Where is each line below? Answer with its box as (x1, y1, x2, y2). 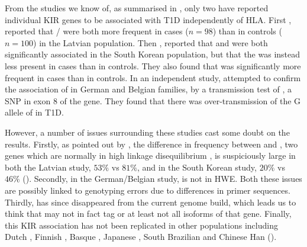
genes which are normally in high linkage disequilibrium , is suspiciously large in (5, 149, 296, 162)
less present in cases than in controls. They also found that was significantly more (5, 59, 301, 72)
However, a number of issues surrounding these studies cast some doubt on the (5, 126, 290, 138)
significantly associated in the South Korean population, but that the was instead (5, 48, 300, 60)
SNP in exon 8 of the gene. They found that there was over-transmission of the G (5, 94, 301, 107)
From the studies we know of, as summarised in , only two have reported (5, 2, 269, 14)
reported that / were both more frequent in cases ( (5, 25, 189, 37)
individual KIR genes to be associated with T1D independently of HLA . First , (5, 13, 292, 25)
